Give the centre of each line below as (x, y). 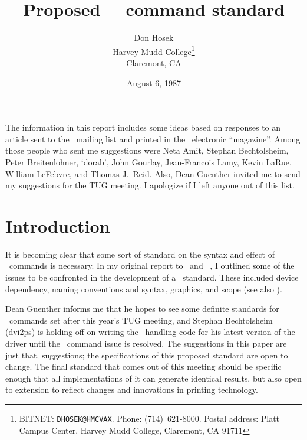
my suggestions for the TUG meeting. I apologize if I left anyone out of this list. (150, 185)
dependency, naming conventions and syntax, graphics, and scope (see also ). (144, 289)
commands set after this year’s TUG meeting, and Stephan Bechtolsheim (141, 320)
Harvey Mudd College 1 (154, 50)
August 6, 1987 (154, 82)
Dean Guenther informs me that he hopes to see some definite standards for (142, 309)
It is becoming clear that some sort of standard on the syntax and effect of (140, 254)
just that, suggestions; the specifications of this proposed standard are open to (147, 355)
